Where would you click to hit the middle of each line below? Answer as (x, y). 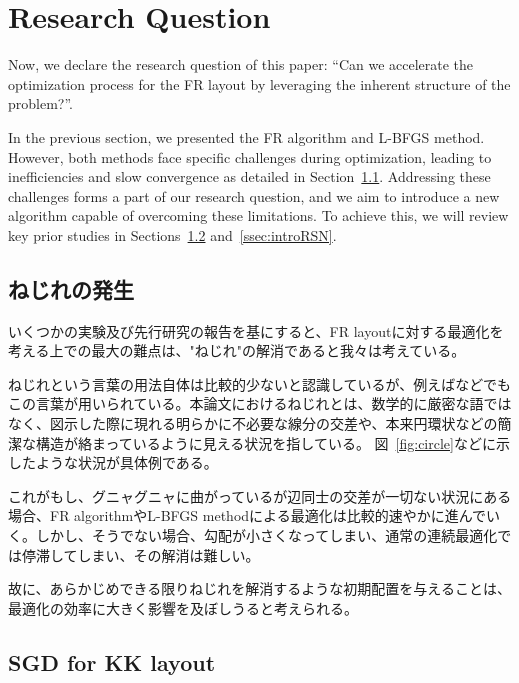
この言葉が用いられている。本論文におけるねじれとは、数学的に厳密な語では (260, 403)
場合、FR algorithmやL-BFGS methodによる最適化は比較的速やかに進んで (247, 515)
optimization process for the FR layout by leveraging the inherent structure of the (259, 83)
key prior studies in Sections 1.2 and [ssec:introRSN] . (172, 234)
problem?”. (40, 103)
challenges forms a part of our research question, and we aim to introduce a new (254, 195)
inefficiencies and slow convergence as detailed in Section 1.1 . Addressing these (249, 176)
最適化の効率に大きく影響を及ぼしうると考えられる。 (183, 607)
